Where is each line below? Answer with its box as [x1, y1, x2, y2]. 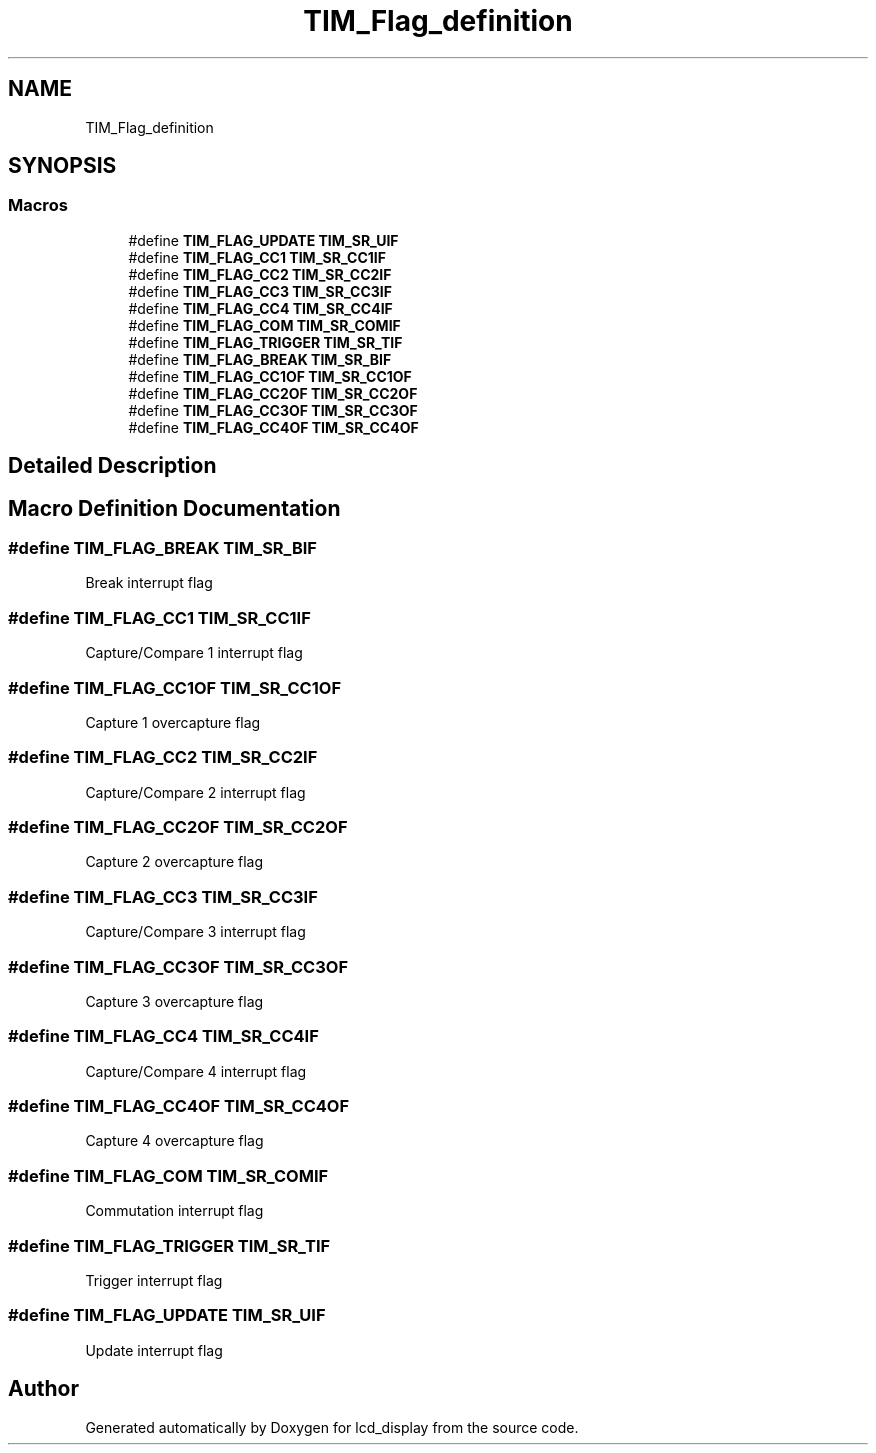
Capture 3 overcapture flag [85, 992, 264, 1010]
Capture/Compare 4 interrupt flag [85, 1062, 307, 1080]
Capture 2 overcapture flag [85, 853, 264, 871]
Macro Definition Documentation [8, 495, 341, 521]
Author [8, 1376, 79, 1402]
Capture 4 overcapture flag [85, 1132, 264, 1150]
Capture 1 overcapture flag [85, 713, 261, 731]
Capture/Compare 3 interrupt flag [85, 923, 306, 941]
